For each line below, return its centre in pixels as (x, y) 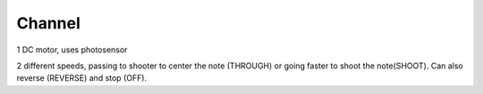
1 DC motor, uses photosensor (72, 50)
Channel (48, 23)
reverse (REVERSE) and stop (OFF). (82, 78)
